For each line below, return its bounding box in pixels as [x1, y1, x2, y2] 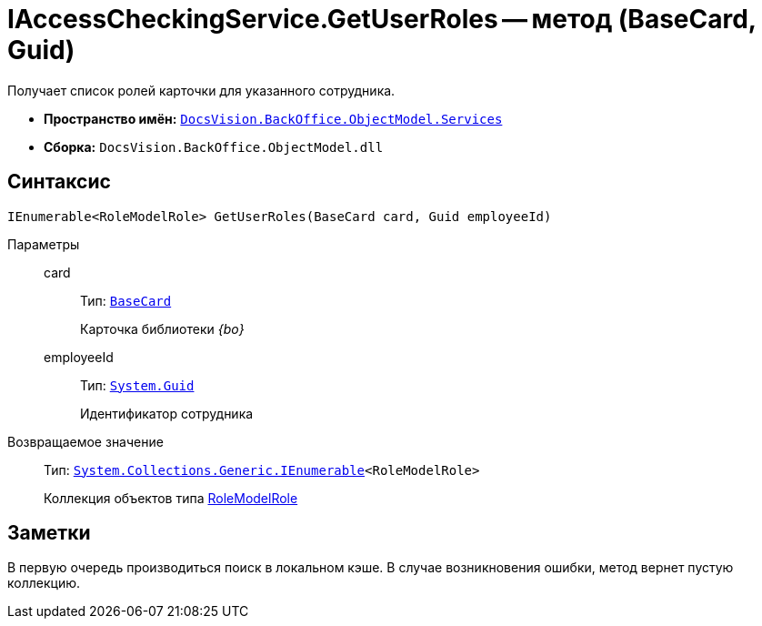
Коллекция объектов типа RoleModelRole [44, 490, 298, 506]
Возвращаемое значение [7, 433, 164, 449]
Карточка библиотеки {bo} [80, 320, 245, 337]
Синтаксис [7, 170, 111, 194]
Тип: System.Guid [80, 377, 195, 393]
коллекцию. [7, 575, 80, 591]
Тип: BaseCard [80, 292, 172, 308]
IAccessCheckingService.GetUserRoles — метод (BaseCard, [7, 4, 757, 35]
